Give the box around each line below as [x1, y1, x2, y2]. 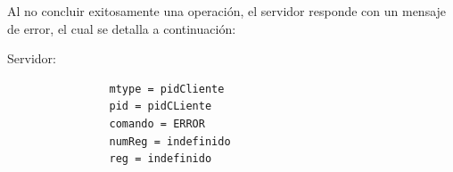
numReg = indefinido [109, 135, 231, 148]
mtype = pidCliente [109, 82, 225, 95]
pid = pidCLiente [109, 100, 212, 113]
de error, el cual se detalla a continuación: [7, 19, 236, 37]
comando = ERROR [109, 117, 205, 130]
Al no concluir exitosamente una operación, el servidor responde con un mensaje [7, 2, 447, 20]
